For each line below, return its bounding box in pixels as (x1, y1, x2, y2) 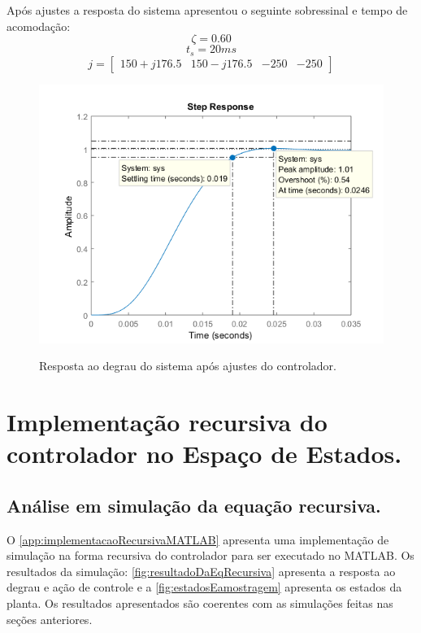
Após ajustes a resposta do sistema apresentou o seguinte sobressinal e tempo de (7, 2, 408, 18)
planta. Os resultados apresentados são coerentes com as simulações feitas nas (7, 594, 393, 611)
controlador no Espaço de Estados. (7, 437, 402, 470)
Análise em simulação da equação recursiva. (7, 492, 381, 517)
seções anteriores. (7, 610, 93, 627)
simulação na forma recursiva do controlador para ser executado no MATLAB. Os (7, 547, 414, 564)
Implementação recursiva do (7, 405, 328, 439)
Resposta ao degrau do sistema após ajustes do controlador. (39, 357, 337, 374)
